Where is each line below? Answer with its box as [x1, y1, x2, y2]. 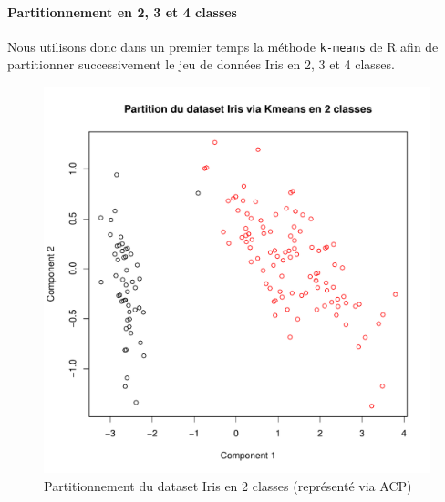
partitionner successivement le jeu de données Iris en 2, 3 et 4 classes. [7, 55, 395, 74]
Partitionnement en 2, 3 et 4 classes [7, 2, 237, 21]
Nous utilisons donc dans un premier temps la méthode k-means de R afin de [7, 36, 439, 56]
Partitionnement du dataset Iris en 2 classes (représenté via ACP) [44, 476, 412, 495]
